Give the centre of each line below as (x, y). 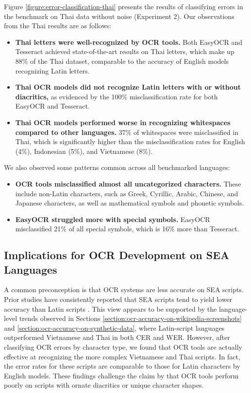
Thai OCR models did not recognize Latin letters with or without (128, 87)
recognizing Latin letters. (52, 70)
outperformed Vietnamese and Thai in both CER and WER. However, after (117, 337)
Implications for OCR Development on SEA (117, 255)
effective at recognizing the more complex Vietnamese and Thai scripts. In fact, (122, 356)
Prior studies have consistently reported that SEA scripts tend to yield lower (118, 299)
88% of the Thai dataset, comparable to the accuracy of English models (122, 61)
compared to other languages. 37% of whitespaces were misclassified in (127, 132)
